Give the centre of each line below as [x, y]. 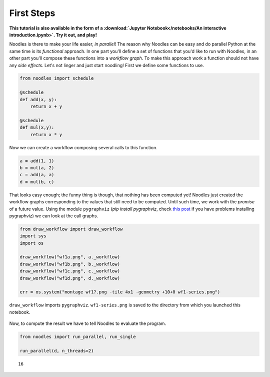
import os [32, 243]
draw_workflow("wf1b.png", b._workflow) [70, 264]
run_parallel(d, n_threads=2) [57, 351]
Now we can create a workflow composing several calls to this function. [83, 147]
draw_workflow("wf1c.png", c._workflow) [70, 271]
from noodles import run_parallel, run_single [78, 337]
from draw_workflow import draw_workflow [71, 229]
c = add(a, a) [37, 175]
